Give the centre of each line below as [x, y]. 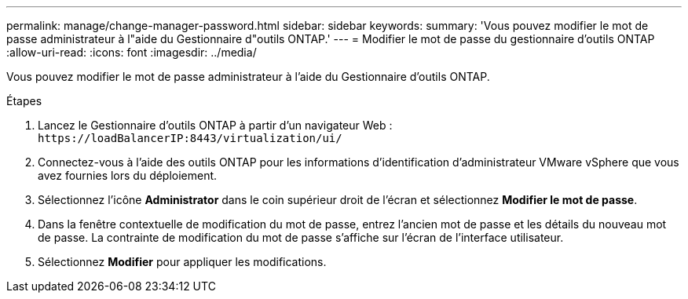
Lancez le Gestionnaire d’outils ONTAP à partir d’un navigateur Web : [215, 125]
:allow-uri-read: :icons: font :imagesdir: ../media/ [132, 52]
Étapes [24, 101]
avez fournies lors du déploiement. [128, 175]
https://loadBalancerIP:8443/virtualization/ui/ [190, 138]
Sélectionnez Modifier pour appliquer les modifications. [182, 262]
